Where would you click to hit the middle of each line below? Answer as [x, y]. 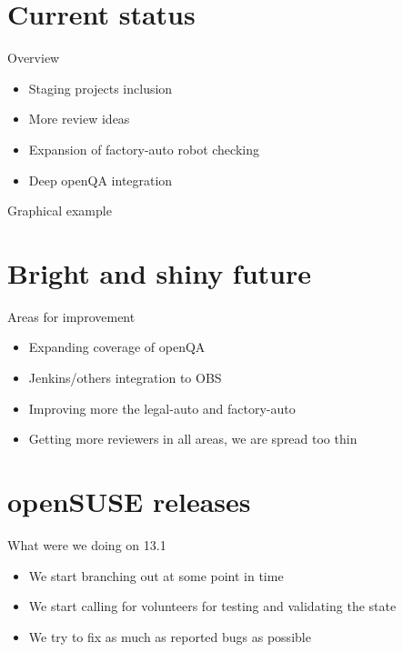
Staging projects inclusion [101, 88]
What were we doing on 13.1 [87, 544]
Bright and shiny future [160, 272]
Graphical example [60, 211]
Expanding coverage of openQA [117, 347]
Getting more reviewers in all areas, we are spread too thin [193, 439]
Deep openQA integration [101, 180]
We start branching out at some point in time [156, 575]
